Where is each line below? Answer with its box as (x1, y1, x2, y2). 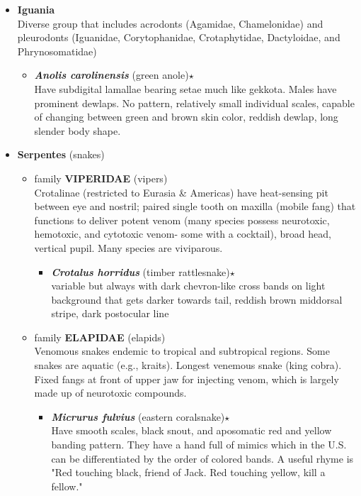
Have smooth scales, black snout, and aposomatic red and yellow (51, 423, 332, 438)
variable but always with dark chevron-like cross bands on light (51, 278, 326, 293)
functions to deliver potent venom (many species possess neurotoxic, (34, 212, 330, 227)
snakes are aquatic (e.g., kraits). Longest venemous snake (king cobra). (34, 358, 342, 373)
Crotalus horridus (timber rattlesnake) (51, 264, 230, 279)
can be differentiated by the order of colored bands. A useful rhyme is (51, 451, 354, 465)
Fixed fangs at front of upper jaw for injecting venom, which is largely (34, 371, 339, 386)
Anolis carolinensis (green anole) (34, 67, 189, 82)
